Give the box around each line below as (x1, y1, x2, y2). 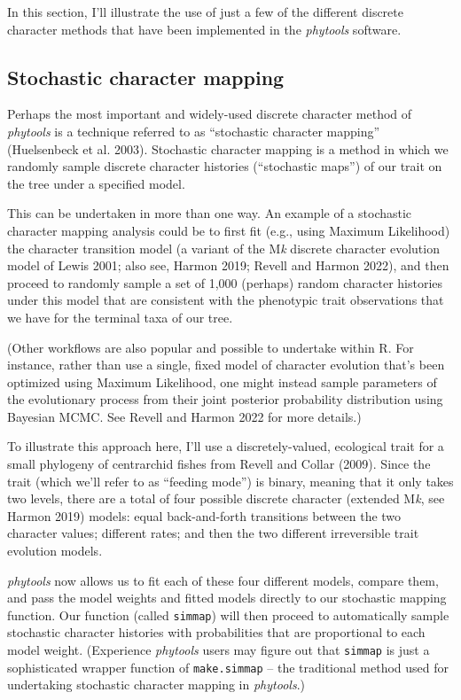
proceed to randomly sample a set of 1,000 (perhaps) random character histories (7, 273, 443, 292)
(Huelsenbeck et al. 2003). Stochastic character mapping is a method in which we (7, 139, 449, 158)
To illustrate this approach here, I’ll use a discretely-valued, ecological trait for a (7, 437, 444, 455)
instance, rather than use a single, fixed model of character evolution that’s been (7, 355, 445, 374)
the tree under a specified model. (7, 174, 185, 192)
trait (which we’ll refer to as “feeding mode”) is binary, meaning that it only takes (7, 471, 454, 490)
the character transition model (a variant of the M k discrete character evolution (7, 238, 440, 257)
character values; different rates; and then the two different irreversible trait (7, 524, 419, 542)
